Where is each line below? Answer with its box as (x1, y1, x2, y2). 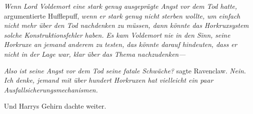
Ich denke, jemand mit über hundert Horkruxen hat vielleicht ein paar (4, 75, 213, 85)
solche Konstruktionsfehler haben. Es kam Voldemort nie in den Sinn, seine (4, 29, 230, 40)
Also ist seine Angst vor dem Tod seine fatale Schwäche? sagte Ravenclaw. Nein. (4, 65, 246, 75)
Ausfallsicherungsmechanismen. (4, 84, 98, 94)
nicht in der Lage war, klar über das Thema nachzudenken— (4, 48, 186, 59)
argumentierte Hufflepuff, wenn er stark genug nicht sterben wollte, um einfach (4, 10, 240, 21)
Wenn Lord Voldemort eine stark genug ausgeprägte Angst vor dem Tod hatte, (4, 1, 237, 11)
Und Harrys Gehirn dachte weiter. (4, 101, 106, 111)
